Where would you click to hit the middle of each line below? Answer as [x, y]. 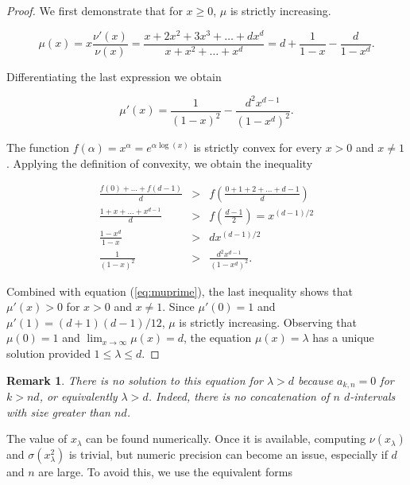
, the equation [218, 338]
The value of [37, 438]
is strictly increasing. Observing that [268, 322]
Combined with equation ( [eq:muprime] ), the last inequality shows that [180, 291]
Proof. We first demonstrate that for [95, 10]
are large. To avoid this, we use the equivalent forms [165, 472]
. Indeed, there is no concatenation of [239, 396]
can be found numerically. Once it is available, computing [226, 438]
